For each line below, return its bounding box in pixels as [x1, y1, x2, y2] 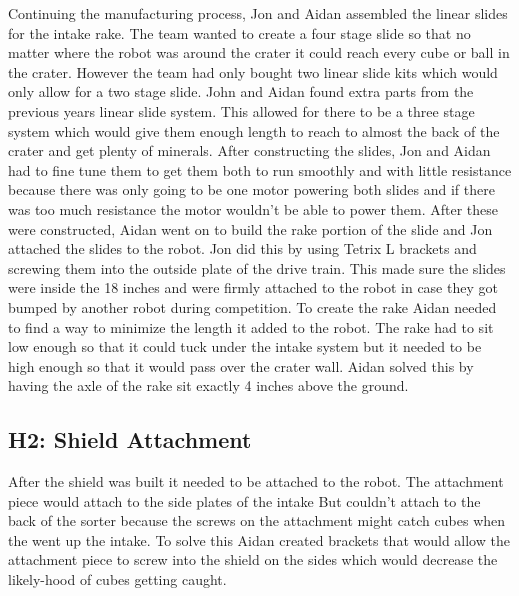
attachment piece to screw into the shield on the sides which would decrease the [8, 549, 498, 570]
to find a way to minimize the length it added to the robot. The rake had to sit [8, 316, 494, 337]
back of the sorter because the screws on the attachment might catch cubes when [8, 510, 506, 531]
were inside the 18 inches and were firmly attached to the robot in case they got [8, 277, 498, 298]
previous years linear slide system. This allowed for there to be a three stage [8, 100, 475, 121]
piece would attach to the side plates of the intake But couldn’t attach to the [8, 490, 481, 511]
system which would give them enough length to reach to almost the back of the [8, 120, 500, 141]
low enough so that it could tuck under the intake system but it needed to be [8, 336, 482, 357]
